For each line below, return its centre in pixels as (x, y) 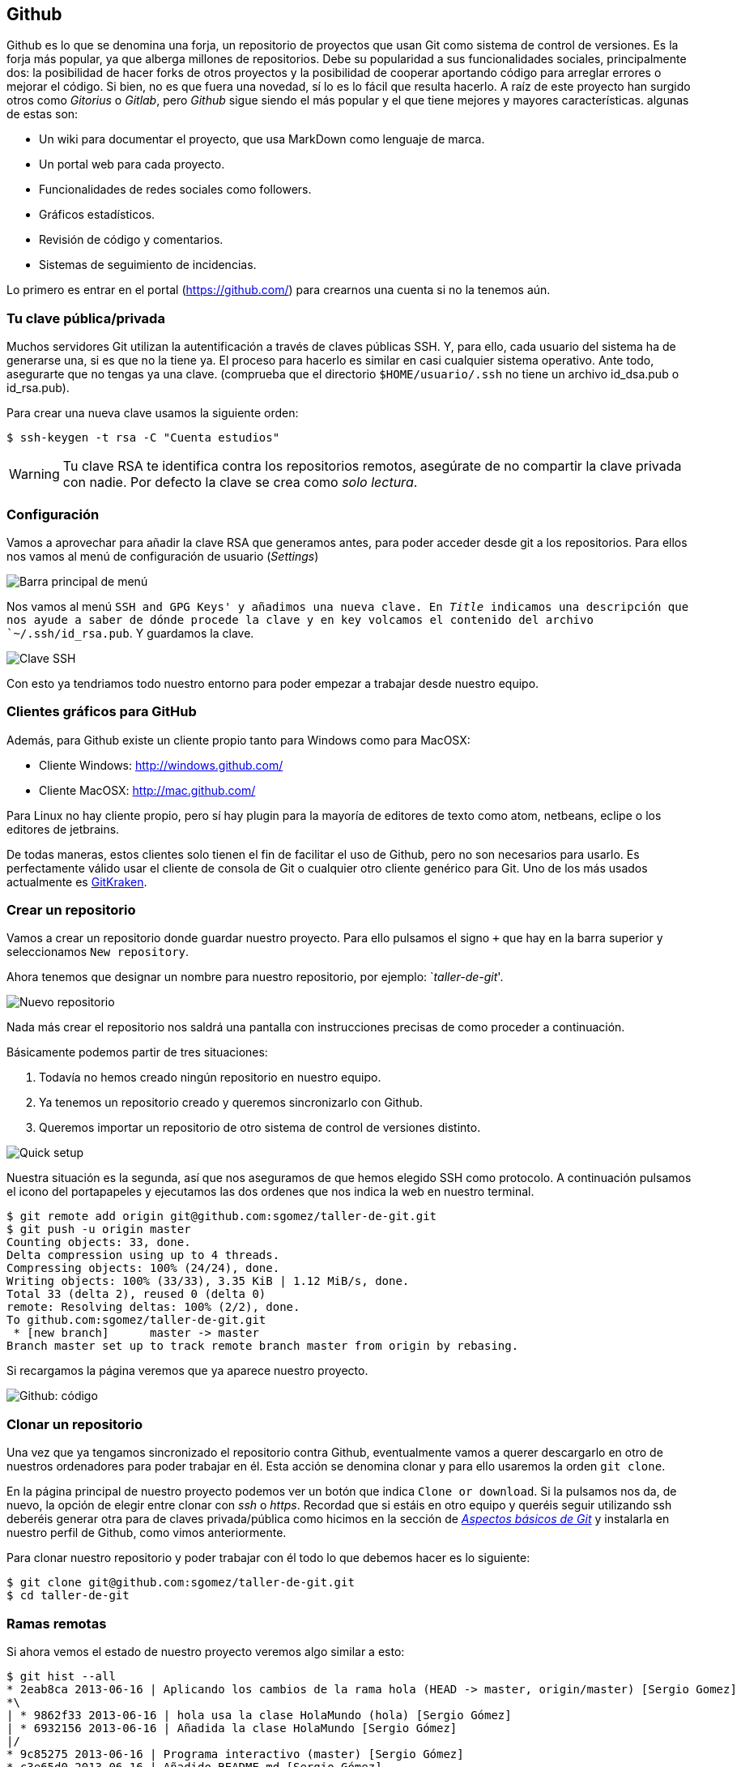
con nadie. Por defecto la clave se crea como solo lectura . (240, 482)
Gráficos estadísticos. (97, 215)
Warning (34, 474)
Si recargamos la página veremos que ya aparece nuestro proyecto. (187, 1371)
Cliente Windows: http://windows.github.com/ (161, 765)
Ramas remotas (57, 1623)
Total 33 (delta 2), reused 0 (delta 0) (136, 1294)
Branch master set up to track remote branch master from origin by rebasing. (263, 1346)
